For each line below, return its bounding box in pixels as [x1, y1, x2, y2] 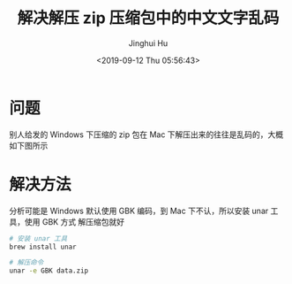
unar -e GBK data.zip [9, 266, 89, 275]
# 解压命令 [9, 258, 44, 267]
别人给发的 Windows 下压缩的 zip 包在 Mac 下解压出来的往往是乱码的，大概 [9, 129, 284, 140]
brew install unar [9, 242, 77, 251]
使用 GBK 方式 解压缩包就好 [24, 216, 125, 226]
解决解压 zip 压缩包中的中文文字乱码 [17, 8, 280, 28]
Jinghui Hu [128, 37, 168, 49]
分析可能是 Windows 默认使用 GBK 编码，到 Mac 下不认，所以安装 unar [9, 205, 269, 216]
